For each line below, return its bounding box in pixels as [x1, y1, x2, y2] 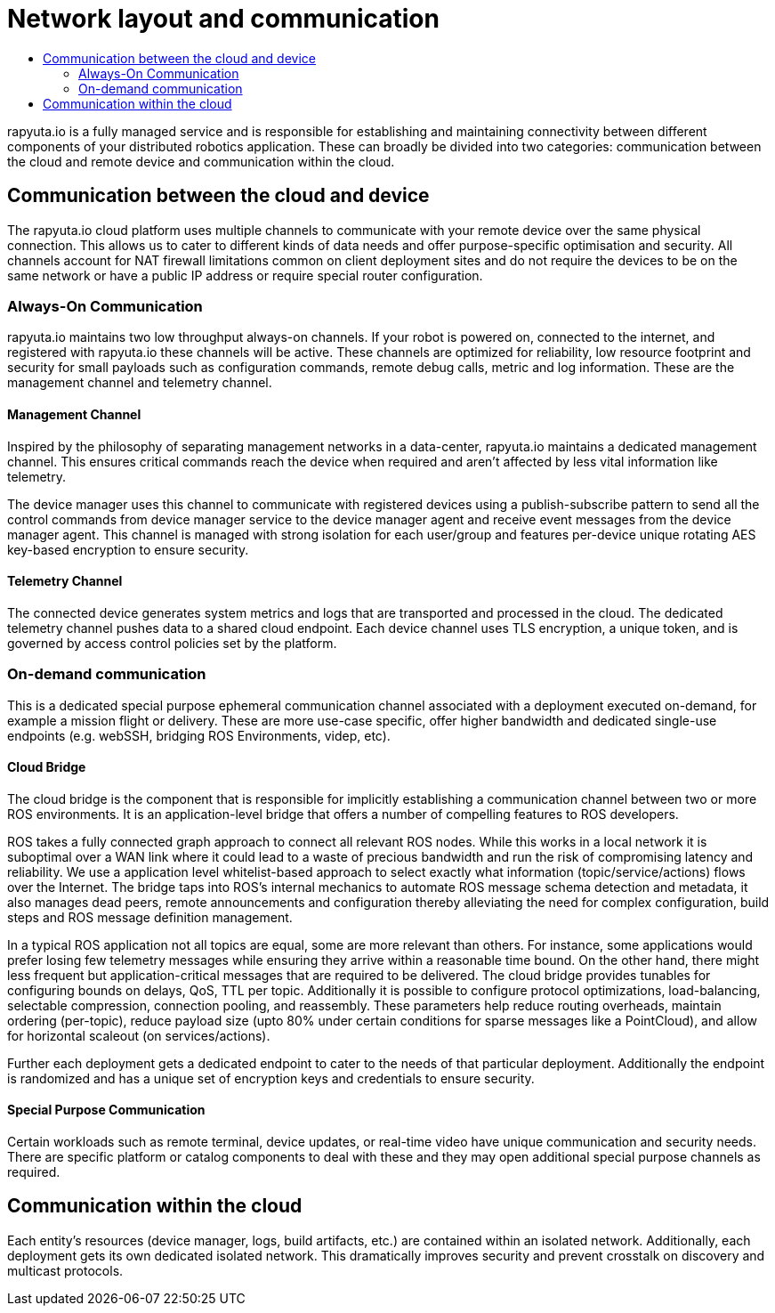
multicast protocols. [7, 1262, 124, 1278]
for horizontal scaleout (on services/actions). [7, 1027, 270, 1043]
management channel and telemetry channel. [7, 375, 272, 391]
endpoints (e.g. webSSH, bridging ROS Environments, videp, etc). [7, 727, 391, 743]
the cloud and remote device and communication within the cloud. [7, 153, 395, 169]
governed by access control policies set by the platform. [7, 635, 337, 651]
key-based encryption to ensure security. [7, 541, 249, 557]
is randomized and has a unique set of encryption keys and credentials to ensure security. [7, 1070, 535, 1086]
